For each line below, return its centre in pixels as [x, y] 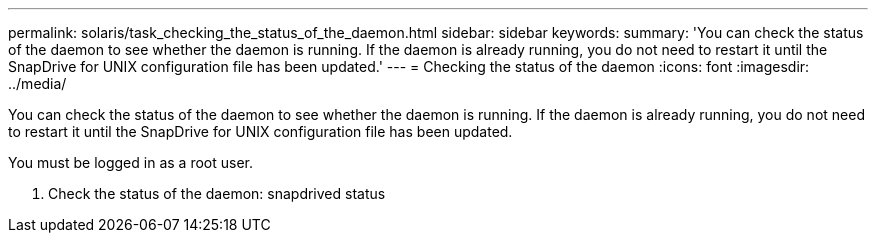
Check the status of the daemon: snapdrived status [217, 193]
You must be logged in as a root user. [130, 162]
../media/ [37, 83]
